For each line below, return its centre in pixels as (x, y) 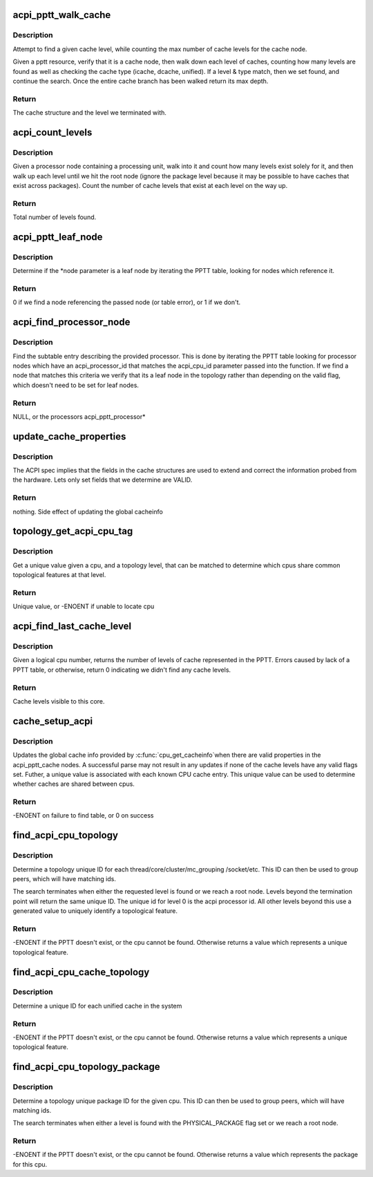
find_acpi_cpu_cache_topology (81, 972)
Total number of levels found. (55, 217)
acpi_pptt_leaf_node (58, 237)
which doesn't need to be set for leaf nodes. (76, 385)
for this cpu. (30, 1164)
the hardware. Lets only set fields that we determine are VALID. (103, 480)
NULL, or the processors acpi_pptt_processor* (79, 416)
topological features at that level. (59, 575)
